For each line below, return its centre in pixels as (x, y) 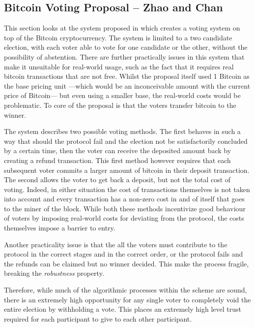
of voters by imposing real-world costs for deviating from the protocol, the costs (124, 218)
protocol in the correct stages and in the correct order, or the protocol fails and (124, 254)
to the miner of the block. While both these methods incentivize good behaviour (125, 208)
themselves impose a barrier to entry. (60, 228)
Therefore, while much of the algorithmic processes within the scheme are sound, (126, 290)
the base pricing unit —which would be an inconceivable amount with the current (127, 85)
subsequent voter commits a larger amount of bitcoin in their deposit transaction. (127, 170)
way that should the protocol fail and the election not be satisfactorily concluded (126, 141)
